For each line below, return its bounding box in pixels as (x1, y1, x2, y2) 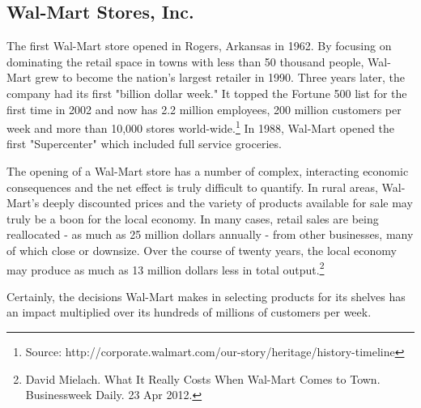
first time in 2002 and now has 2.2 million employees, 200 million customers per (6, 100, 402, 117)
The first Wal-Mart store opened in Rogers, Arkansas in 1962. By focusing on (6, 37, 392, 54)
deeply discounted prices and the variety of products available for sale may (42, 194, 413, 211)
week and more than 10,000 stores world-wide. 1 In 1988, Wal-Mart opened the (6, 117, 395, 136)
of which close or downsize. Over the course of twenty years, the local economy (6, 241, 397, 258)
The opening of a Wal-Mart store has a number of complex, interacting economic (6, 163, 409, 180)
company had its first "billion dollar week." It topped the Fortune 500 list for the (6, 84, 407, 101)
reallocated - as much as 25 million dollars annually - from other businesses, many (6, 226, 414, 243)
